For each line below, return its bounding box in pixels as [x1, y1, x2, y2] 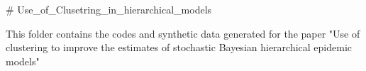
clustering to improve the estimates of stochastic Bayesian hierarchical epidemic [6, 40, 353, 55]
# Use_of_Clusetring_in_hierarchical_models [6, 2, 212, 16]
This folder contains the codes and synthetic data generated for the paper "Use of [6, 26, 360, 40]
